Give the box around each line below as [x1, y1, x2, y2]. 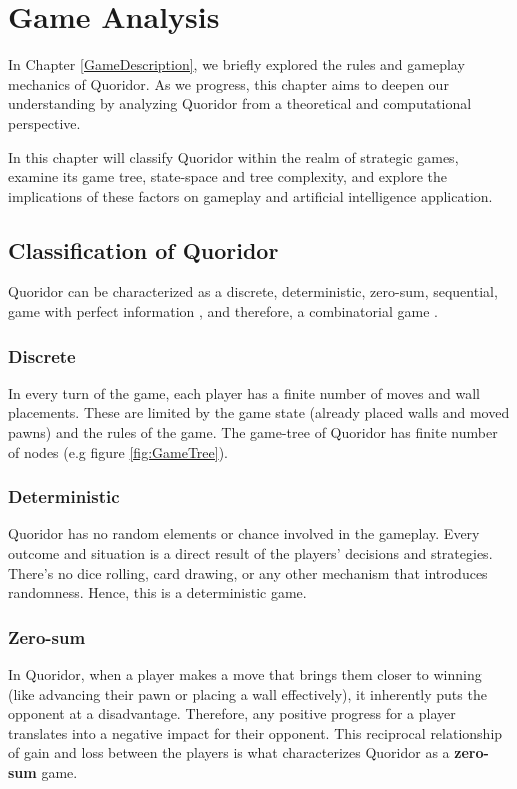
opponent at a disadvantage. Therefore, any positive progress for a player [8, 703, 456, 724]
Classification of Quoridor [8, 234, 279, 265]
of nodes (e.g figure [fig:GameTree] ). [8, 441, 228, 462]
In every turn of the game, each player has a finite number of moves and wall [8, 382, 480, 403]
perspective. [8, 112, 81, 133]
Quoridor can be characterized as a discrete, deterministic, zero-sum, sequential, [8, 281, 498, 302]
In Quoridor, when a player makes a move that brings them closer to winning [8, 664, 482, 685]
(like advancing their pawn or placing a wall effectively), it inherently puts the [8, 683, 487, 704]
